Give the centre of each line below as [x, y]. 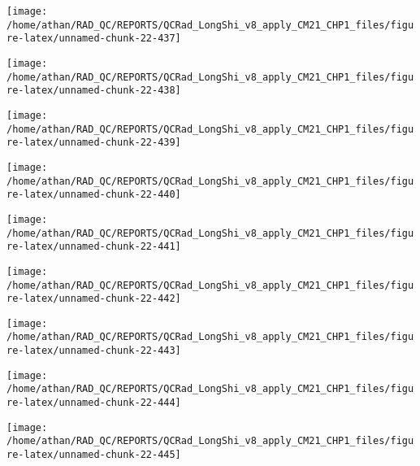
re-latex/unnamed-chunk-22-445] [94, 455]
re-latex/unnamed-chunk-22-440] [94, 195]
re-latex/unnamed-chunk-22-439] [94, 143]
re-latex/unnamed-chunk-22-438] [94, 91]
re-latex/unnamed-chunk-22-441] [94, 247]
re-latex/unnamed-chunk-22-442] [94, 299]
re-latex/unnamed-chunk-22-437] [94, 39]
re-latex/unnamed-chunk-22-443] [94, 351]
